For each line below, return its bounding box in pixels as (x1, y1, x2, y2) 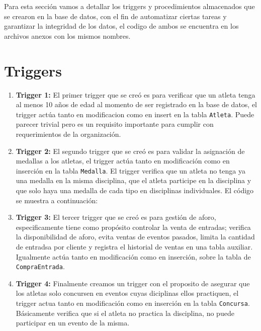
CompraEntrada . (16, 261, 65, 272)
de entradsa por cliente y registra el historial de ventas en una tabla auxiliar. (16, 241, 253, 252)
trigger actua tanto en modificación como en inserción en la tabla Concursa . (16, 297, 250, 308)
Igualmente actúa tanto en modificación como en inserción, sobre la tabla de (16, 251, 251, 262)
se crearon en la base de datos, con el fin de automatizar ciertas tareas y (4, 11, 227, 21)
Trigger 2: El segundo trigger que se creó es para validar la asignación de (16, 145, 245, 156)
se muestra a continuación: (16, 195, 98, 205)
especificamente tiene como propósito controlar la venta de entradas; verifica (16, 221, 251, 232)
